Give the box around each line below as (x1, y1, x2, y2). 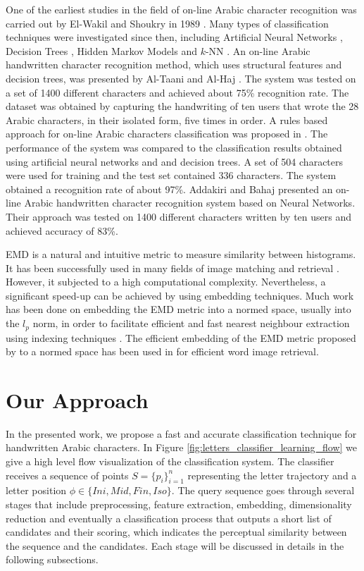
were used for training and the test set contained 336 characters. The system (6, 168, 337, 183)
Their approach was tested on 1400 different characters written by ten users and (6, 209, 352, 223)
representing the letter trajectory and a (187, 467, 357, 482)
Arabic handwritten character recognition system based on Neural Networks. (24, 195, 356, 210)
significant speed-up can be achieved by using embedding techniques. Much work (6, 288, 354, 302)
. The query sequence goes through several (171, 483, 355, 498)
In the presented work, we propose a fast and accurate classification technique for (6, 426, 357, 441)
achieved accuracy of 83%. (6, 223, 118, 238)
